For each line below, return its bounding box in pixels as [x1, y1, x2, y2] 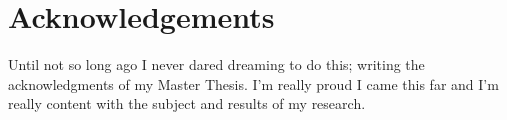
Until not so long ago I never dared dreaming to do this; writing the [8, 54, 425, 75]
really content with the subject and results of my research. [8, 93, 366, 114]
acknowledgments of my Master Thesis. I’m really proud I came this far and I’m [8, 73, 499, 94]
